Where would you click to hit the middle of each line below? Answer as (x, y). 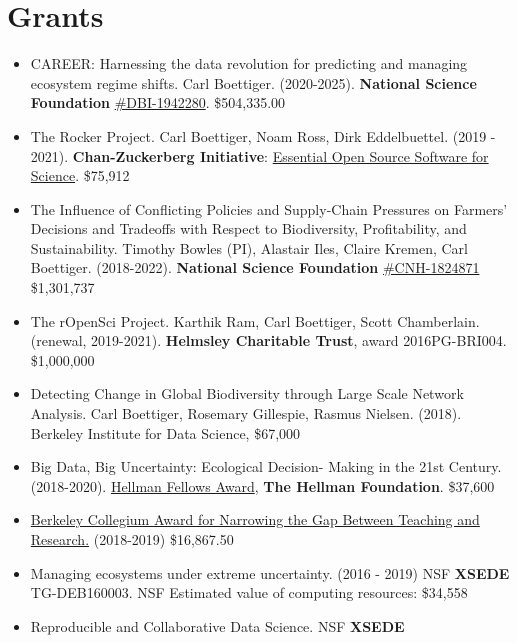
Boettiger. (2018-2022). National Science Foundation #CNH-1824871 (255, 267)
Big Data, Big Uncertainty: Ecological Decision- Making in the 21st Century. (266, 466)
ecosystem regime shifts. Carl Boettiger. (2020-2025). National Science (253, 82)
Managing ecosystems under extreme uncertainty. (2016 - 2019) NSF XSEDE (270, 572)
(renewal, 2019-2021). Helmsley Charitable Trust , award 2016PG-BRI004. (268, 340)
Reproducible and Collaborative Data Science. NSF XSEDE (217, 625)
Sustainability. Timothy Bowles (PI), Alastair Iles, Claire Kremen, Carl (249, 247)
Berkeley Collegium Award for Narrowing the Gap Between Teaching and (255, 519)
